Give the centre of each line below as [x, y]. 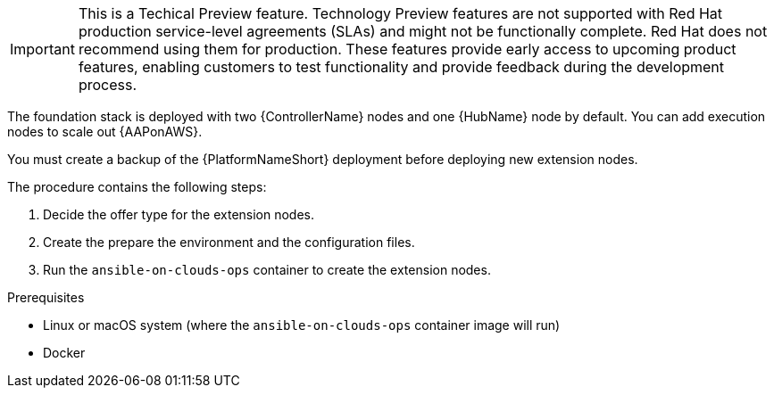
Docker [64, 353]
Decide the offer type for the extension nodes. [179, 214]
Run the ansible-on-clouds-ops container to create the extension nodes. [267, 270]
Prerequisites [46, 297]
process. [108, 85]
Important [42, 49]
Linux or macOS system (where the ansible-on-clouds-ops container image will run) [302, 325]
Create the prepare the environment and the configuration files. [229, 242]
